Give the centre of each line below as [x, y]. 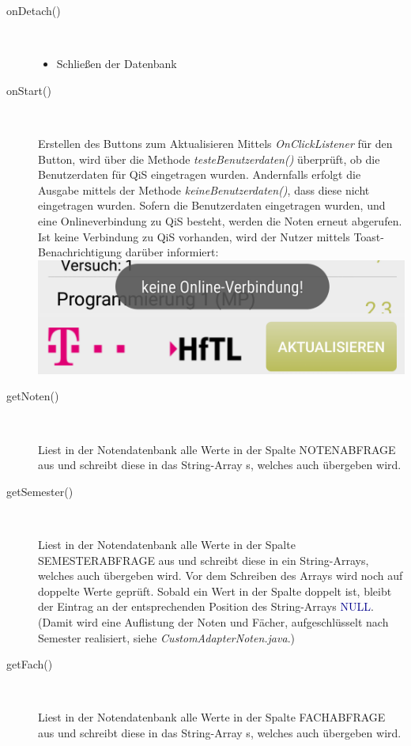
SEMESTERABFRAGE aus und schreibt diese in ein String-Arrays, [204, 560]
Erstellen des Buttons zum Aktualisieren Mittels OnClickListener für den [215, 143]
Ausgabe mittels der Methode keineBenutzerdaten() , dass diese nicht [204, 189]
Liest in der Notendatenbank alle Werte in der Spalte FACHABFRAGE [212, 717]
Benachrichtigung [80, 252]
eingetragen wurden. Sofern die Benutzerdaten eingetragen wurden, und [212, 205]
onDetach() [34, 10]
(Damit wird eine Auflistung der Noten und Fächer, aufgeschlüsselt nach [213, 621]
